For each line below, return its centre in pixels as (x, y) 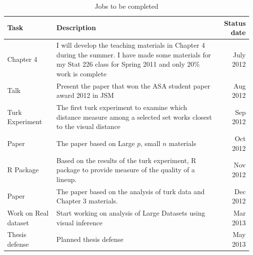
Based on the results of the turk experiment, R (126, 160)
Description (76, 27)
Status (235, 23)
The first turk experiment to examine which (122, 107)
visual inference (80, 222)
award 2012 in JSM (85, 95)
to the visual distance (89, 126)
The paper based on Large (96, 143)
